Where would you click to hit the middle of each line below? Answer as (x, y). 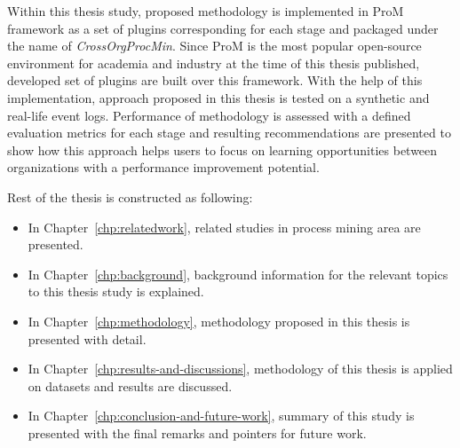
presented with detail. (87, 338)
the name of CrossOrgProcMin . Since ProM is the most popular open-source (214, 46)
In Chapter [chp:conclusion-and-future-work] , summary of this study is (221, 416)
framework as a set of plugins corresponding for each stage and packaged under (223, 28)
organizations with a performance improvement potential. (163, 167)
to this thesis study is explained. (116, 291)
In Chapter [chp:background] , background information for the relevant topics (238, 274)
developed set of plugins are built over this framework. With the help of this (215, 80)
